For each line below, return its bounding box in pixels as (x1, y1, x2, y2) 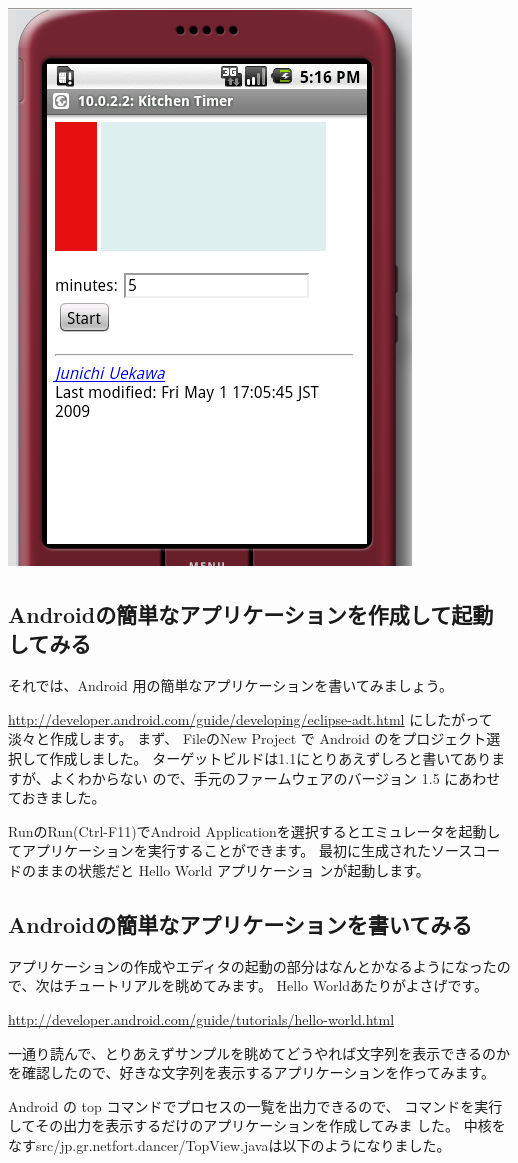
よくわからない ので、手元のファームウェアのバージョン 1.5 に (49, 767, 459, 788)
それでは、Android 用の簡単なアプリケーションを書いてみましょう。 (8, 675, 453, 696)
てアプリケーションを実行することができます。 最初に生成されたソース (8, 840, 473, 861)
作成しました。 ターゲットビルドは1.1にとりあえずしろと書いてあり (49, 747, 492, 768)
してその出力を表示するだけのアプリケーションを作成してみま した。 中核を (8, 1115, 506, 1136)
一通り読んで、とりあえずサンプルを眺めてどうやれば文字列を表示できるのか (8, 1042, 511, 1063)
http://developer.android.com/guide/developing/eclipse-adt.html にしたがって (8, 708, 493, 729)
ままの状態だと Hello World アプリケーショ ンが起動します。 (35, 859, 430, 880)
